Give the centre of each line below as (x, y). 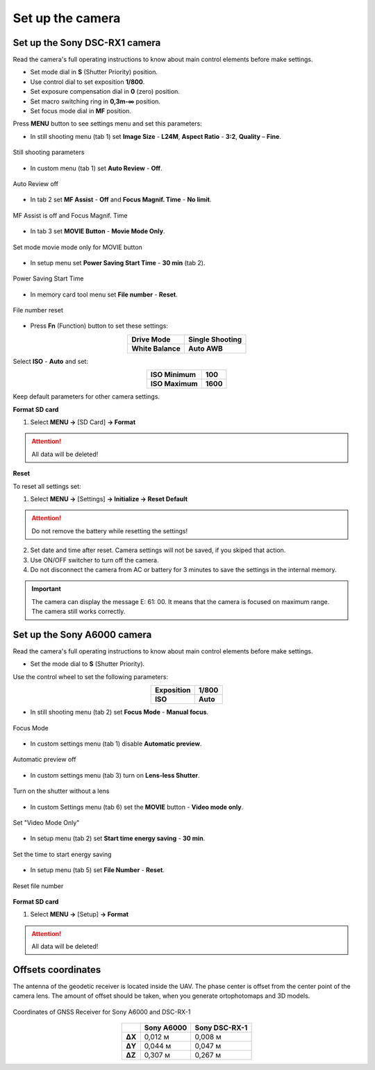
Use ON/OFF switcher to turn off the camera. (94, 560)
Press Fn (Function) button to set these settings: (99, 326)
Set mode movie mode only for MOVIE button (77, 247)
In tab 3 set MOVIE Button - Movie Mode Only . (98, 231)
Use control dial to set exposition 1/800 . (87, 82)
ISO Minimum (173, 375)
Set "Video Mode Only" (46, 822)
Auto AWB (206, 349)
